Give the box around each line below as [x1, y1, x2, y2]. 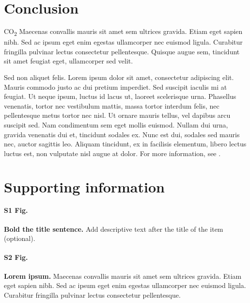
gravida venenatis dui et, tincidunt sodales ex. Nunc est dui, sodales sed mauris [4, 129, 240, 139]
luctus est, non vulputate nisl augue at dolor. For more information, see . [4, 148, 221, 158]
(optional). [4, 233, 35, 243]
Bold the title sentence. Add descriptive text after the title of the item [4, 223, 223, 234]
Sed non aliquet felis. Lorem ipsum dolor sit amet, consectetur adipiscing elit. [4, 72, 234, 82]
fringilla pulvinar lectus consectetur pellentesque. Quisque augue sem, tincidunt [4, 46, 240, 56]
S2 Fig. [4, 252, 28, 262]
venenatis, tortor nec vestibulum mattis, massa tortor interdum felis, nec [4, 100, 219, 111]
